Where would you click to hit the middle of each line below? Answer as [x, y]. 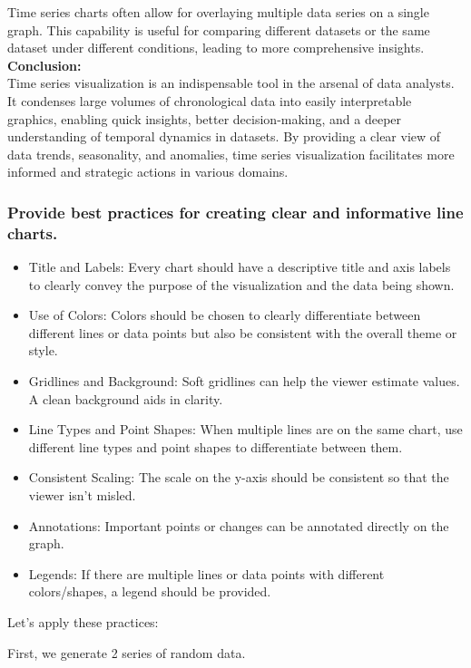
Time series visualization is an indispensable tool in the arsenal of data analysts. [231, 83]
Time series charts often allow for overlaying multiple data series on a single [218, 12]
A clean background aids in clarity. [126, 398]
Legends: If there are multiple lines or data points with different [206, 573]
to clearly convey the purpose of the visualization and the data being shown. [241, 284]
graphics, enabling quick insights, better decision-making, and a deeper [205, 118]
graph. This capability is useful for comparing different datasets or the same [219, 29]
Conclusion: [44, 65]
